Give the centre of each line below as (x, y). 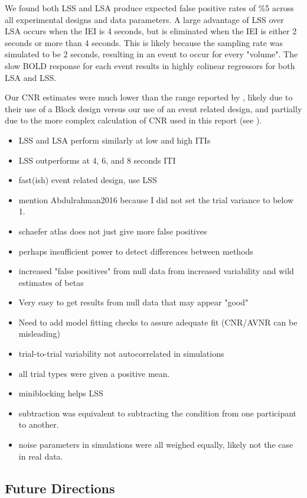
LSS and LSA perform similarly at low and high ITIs (115, 140)
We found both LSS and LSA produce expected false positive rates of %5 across (149, 8)
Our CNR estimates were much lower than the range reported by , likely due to (149, 97)
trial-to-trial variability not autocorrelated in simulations (121, 354)
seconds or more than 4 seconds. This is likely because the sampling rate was (144, 42)
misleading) (39, 333)
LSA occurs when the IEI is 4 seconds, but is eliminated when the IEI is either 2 (151, 31)
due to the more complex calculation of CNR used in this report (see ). (133, 120)
